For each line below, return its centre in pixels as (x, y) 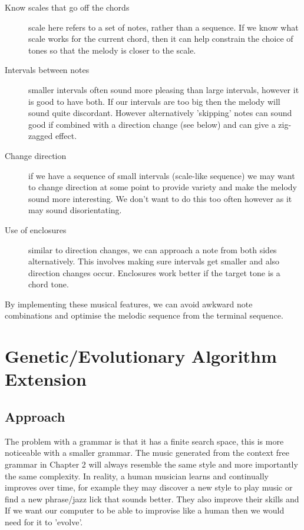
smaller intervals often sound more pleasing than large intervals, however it (164, 89)
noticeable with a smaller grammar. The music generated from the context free (147, 453)
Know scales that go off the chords (67, 7)
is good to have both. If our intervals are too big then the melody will (154, 101)
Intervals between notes (47, 70)
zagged (41, 136)
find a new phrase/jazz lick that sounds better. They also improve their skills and (152, 498)
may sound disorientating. (75, 210)
